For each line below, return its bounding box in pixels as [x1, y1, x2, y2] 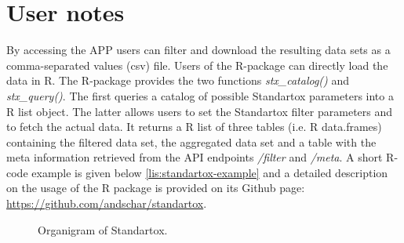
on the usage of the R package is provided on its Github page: [6, 180, 305, 196]
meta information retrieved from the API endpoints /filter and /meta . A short [6, 149, 383, 165]
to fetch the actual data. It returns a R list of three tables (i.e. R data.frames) [6, 118, 382, 135]
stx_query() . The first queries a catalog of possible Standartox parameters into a [6, 87, 394, 103]
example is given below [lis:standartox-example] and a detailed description [31, 164, 388, 180]
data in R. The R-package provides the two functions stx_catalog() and [6, 72, 350, 89]
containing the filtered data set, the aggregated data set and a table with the [6, 133, 377, 150]
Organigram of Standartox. [38, 221, 168, 238]
